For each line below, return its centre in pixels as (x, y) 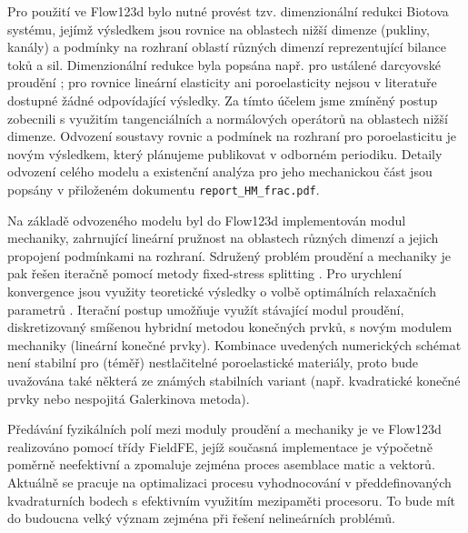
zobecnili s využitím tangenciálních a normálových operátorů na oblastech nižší (228, 118)
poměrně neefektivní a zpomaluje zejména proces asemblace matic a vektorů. (221, 464)
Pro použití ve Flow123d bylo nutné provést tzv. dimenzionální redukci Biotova (228, 11)
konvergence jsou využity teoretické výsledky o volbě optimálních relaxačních (222, 291)
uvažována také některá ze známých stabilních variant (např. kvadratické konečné (234, 380)
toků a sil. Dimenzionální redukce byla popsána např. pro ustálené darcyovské (224, 64)
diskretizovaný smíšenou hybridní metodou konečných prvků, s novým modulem (230, 327)
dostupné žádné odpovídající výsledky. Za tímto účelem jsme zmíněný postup (223, 100)
